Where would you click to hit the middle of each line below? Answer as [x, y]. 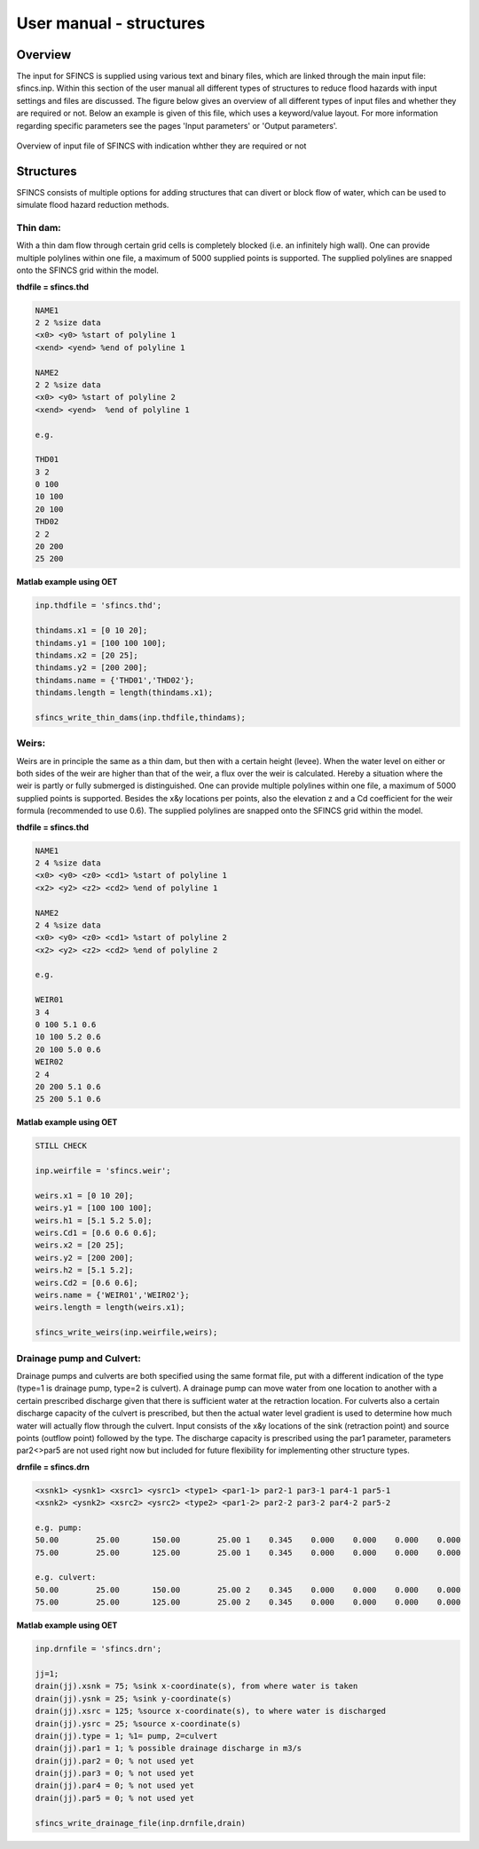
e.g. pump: [59, 1527]
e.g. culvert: [66, 1578]
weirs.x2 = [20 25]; [79, 1245]
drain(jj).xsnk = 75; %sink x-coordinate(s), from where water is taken [196, 1686]
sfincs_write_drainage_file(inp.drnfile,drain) [140, 1823]
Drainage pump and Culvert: [79, 1358]
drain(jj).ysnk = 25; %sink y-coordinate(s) [133, 1698]
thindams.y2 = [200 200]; [91, 668]
